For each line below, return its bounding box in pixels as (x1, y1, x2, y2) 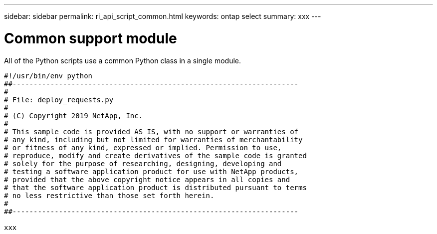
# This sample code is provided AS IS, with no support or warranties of (4, 127, 299, 136)
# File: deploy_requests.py (4, 95, 114, 104)
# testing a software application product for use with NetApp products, (4, 167, 299, 176)
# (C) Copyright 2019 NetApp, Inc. (4, 111, 143, 120)
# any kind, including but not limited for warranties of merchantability (4, 135, 303, 144)
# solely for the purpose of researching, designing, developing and (4, 159, 282, 168)
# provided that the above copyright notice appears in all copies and (4, 175, 290, 184)
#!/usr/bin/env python (4, 71, 93, 80)
